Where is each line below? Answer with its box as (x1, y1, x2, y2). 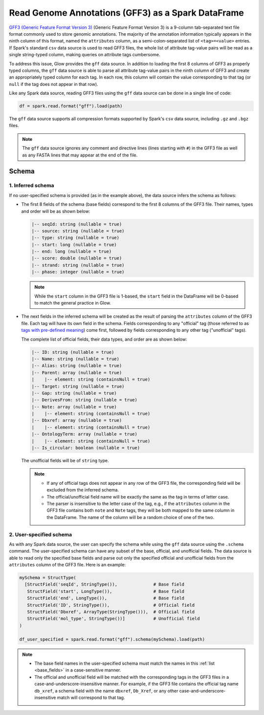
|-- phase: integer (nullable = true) (31, 269, 125, 275)
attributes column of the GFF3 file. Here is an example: (9, 562, 126, 568)
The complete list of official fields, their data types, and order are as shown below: (21, 336, 187, 342)
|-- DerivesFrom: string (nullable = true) (31, 397, 138, 403)
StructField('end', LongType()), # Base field (27, 595, 185, 601)
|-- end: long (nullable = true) (31, 249, 112, 254)
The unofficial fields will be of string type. (21, 457, 109, 464)
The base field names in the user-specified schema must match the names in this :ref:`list (34, 660, 215, 666)
